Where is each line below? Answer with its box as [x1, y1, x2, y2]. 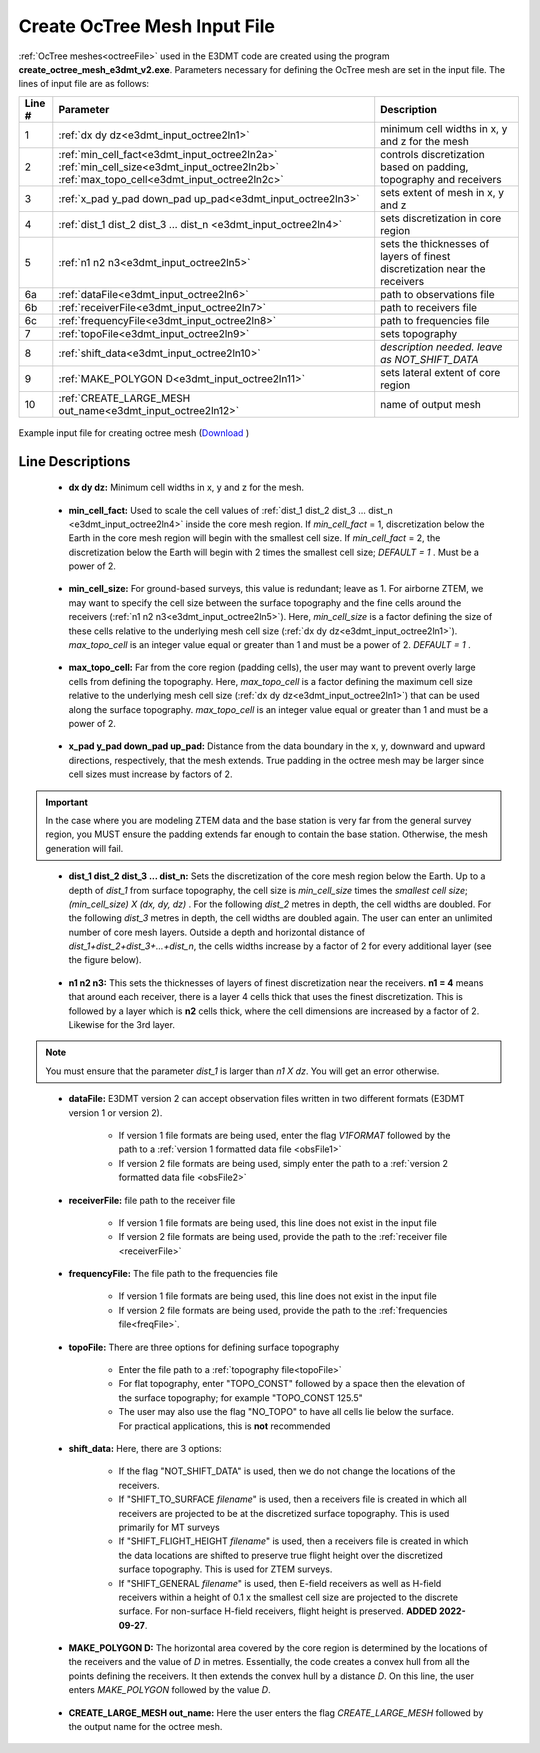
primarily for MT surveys [118, 1521, 220, 1533]
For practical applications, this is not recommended [118, 1420, 331, 1432]
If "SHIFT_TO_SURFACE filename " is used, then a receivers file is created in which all [118, 1493, 467, 1505]
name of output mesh [380, 397, 482, 411]
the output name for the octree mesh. [68, 1721, 223, 1733]
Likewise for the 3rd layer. [68, 1019, 175, 1031]
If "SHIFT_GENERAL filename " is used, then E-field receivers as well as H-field [118, 1577, 442, 1589]
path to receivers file [380, 300, 478, 314]
